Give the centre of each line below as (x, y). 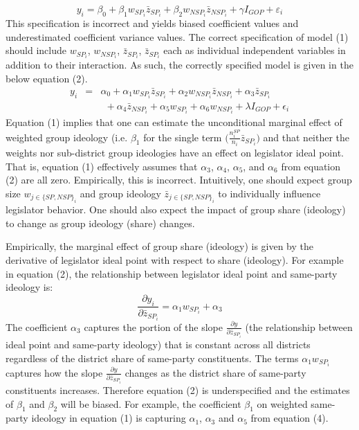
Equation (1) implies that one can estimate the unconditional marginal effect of (174, 122)
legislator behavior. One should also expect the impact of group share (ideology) (176, 209)
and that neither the (306, 137)
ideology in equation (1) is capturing (109, 418)
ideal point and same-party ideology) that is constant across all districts (158, 344)
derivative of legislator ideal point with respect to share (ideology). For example (175, 259)
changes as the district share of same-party (215, 372)
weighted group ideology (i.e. (67, 137)
